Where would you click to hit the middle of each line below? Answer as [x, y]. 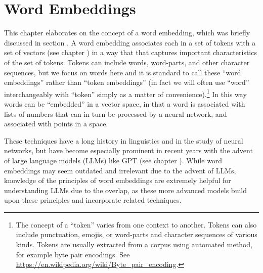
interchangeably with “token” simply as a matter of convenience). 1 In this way [125, 93]
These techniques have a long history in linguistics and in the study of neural [124, 140]
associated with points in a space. [56, 124]
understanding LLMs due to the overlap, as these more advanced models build [126, 190]
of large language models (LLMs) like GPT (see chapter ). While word [113, 160]
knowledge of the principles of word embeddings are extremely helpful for [118, 180]
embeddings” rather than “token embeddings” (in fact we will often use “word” [127, 82]
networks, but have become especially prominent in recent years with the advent [128, 150]
